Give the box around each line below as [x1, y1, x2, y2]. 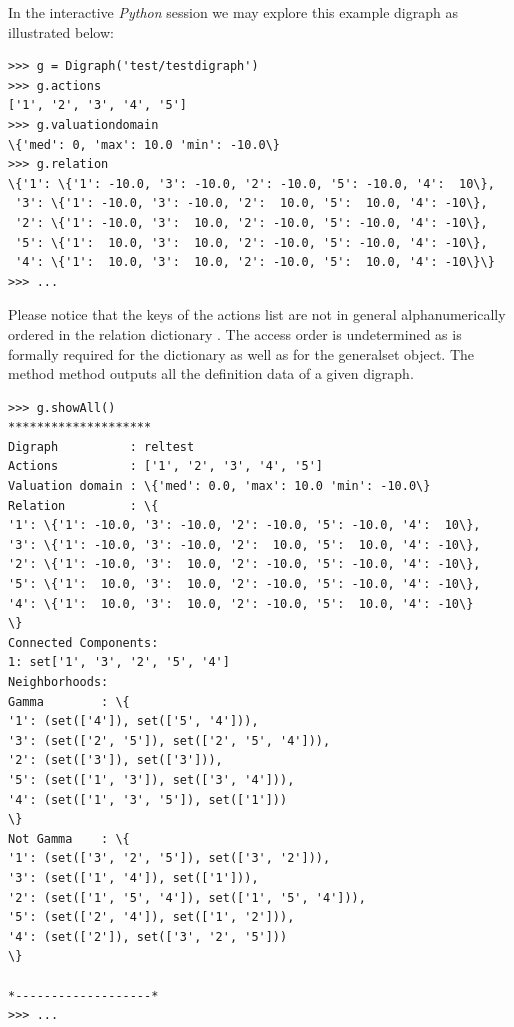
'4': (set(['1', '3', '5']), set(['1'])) [8, 792, 288, 807]
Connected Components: [8, 635, 159, 650]
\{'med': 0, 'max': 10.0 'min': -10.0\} [8, 137, 281, 152]
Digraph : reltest [8, 439, 195, 454]
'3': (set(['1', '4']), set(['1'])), [8, 870, 259, 885]
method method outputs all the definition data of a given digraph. [8, 363, 414, 384]
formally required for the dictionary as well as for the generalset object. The [8, 343, 475, 364]
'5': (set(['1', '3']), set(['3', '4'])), [8, 772, 295, 787]
